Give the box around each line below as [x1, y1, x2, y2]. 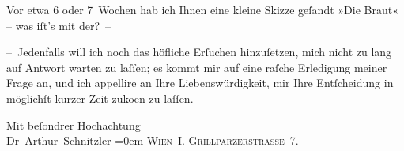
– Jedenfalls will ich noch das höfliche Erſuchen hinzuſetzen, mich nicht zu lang [6, 43, 392, 60]
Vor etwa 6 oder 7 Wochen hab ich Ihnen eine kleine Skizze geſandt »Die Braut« [6, 2, 398, 17]
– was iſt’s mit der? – [6, 17, 111, 33]
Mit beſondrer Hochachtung [6, 116, 141, 133]
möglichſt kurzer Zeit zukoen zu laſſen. [6, 89, 194, 106]
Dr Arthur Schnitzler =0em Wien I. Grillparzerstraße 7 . [6, 132, 299, 149]
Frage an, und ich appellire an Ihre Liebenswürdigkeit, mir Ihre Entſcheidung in [6, 74, 394, 91]
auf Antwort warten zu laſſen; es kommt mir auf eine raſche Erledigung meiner [6, 59, 387, 75]
